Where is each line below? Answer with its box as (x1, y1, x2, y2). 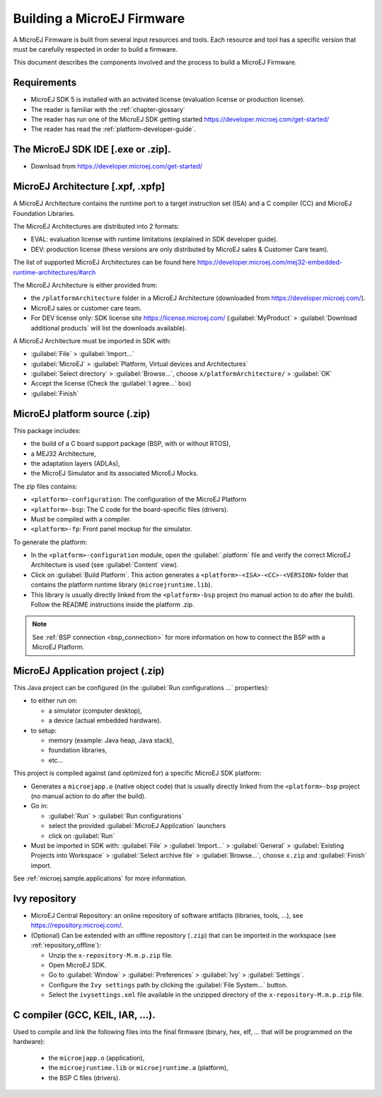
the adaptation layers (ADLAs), (30, 459, 120, 467)
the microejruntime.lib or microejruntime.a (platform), (48, 1064, 229, 1072)
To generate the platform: (13, 538, 88, 546)
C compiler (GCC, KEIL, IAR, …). (13, 1009, 156, 1021)
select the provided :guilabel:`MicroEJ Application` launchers (48, 822, 226, 830)
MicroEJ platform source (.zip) (13, 408, 151, 420)
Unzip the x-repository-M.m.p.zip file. (48, 950, 173, 959)
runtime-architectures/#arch (13, 268, 96, 276)
